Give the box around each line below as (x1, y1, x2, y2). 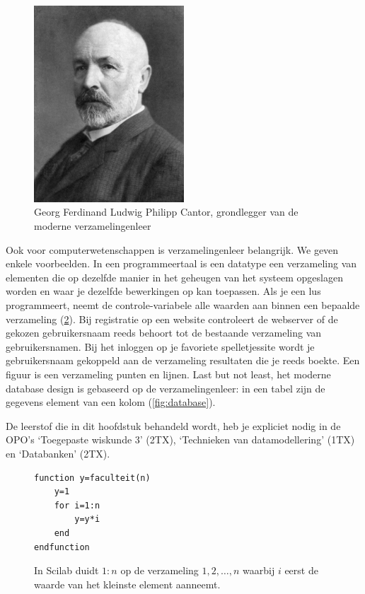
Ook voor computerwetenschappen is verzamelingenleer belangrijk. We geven (6, 242, 339, 257)
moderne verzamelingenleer (34, 219, 151, 233)
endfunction (34, 542, 90, 552)
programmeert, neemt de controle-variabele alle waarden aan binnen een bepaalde (6, 298, 360, 313)
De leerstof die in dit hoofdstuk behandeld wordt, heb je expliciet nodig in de (6, 418, 341, 433)
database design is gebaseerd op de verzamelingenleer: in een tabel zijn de (6, 380, 325, 395)
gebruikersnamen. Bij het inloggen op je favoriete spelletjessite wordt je (6, 339, 315, 354)
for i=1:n (54, 500, 100, 511)
